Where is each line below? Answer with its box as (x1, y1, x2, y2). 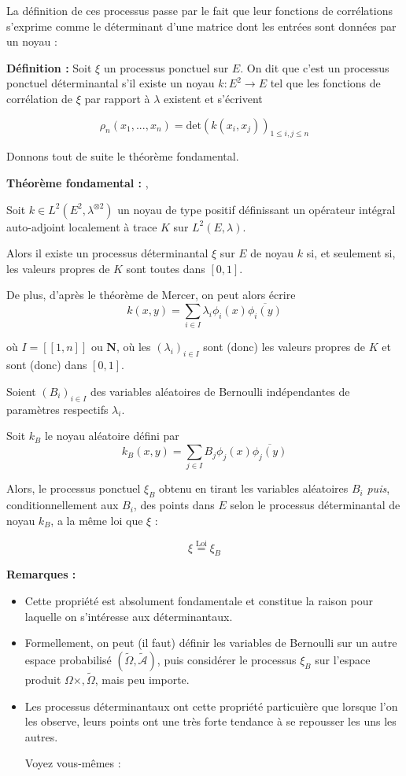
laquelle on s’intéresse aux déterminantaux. (24, 608, 233, 624)
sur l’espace (315, 651, 371, 667)
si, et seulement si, (306, 245, 396, 261)
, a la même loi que (50, 512, 143, 528)
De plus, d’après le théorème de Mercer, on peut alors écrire (6, 286, 296, 303)
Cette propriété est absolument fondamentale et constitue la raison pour (24, 592, 374, 608)
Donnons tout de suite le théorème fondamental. (6, 148, 239, 164)
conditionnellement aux (6, 497, 119, 513)
